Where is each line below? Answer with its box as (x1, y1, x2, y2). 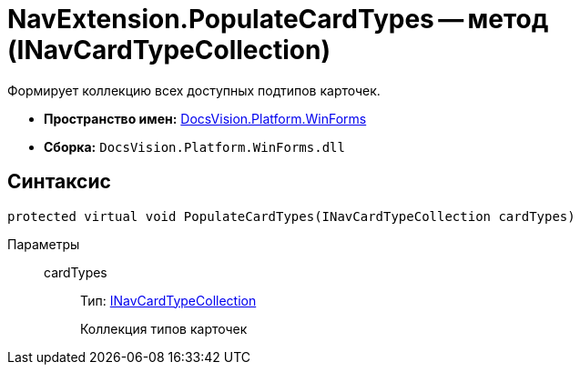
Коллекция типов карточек (80, 320, 248, 337)
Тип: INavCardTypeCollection (80, 292, 257, 308)
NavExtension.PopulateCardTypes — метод (7, 4, 549, 35)
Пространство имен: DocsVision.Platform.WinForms (44, 110, 367, 126)
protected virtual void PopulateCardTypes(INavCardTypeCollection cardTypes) (7, 208, 575, 224)
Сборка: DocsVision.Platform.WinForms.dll (44, 138, 345, 155)
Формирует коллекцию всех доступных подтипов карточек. (7, 82, 381, 98)
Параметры (7, 236, 80, 252)
